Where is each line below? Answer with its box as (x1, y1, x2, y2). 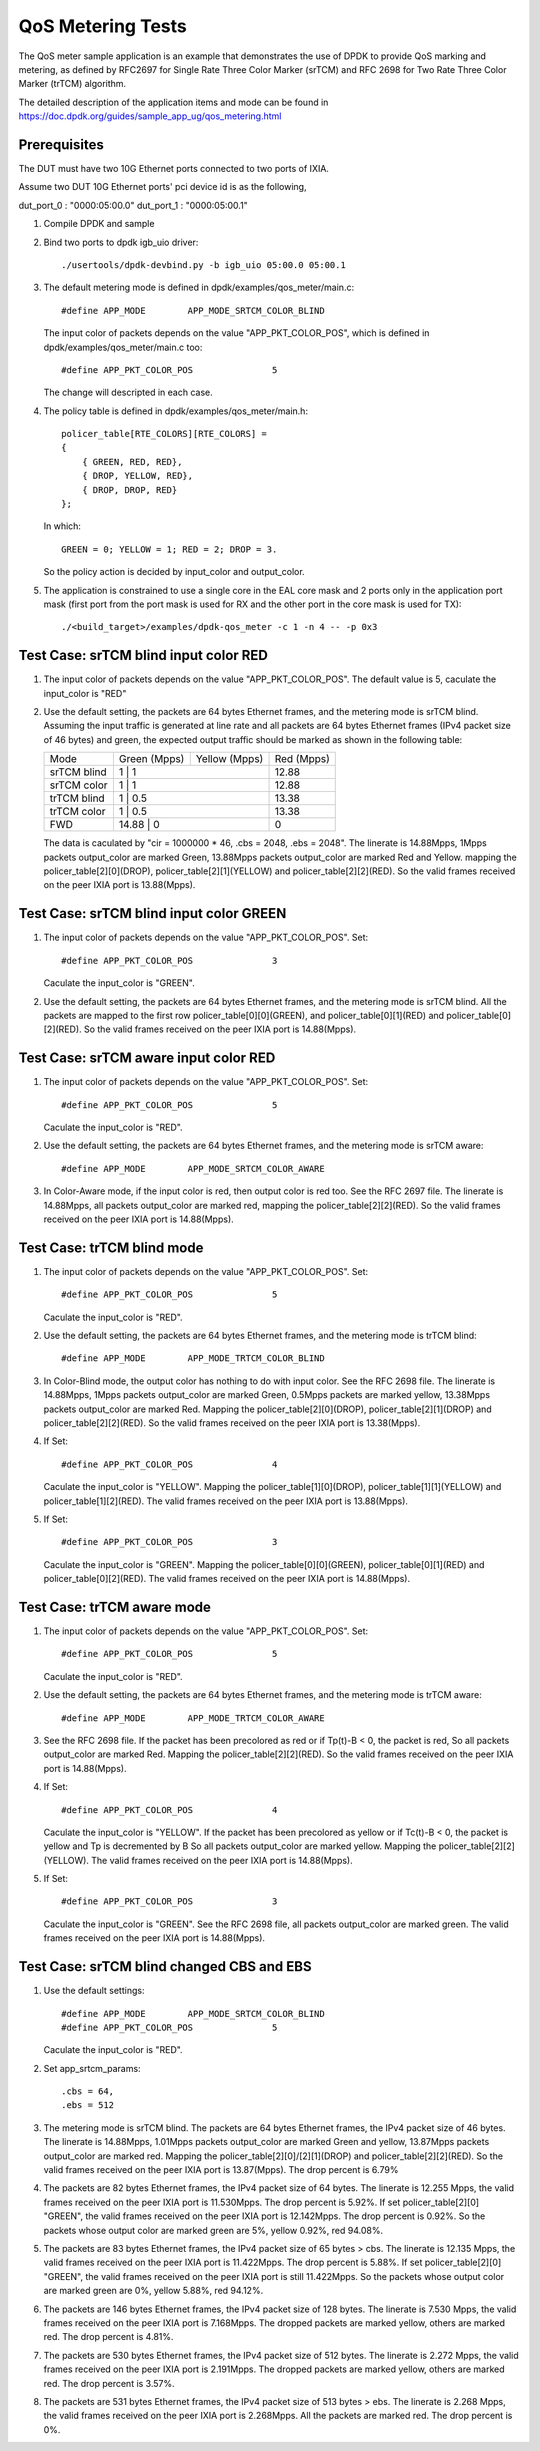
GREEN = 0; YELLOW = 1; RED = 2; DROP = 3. (61, 543, 278, 555)
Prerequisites (18, 136, 104, 153)
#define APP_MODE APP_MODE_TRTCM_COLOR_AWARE (61, 1712, 325, 1724)
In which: (43, 520, 82, 532)
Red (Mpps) (274, 752, 330, 766)
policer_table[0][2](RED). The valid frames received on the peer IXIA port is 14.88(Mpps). (43, 1573, 410, 1585)
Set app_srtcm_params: (43, 2062, 141, 2074)
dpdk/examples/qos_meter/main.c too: (43, 341, 203, 353)
